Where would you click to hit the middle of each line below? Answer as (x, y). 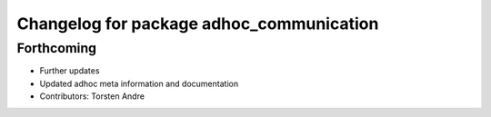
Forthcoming (57, 48)
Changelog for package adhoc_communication (198, 24)
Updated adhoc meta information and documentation (139, 83)
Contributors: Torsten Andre (92, 96)
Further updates (70, 71)
